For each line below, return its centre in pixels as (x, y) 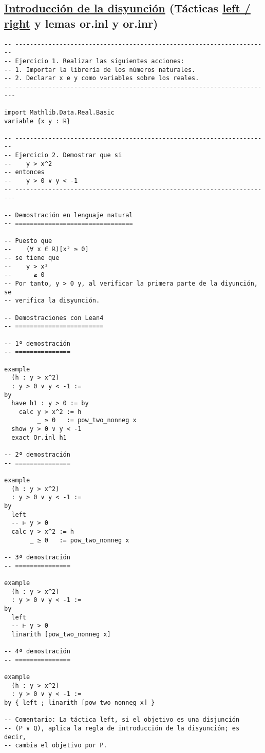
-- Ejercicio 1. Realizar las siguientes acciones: (94, 61)
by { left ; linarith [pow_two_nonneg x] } (80, 703)
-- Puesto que (28, 241)
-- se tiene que (32, 258)
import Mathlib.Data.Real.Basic (59, 112)
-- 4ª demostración (37, 652)
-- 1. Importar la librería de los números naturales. (100, 70)
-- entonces (24, 172)
